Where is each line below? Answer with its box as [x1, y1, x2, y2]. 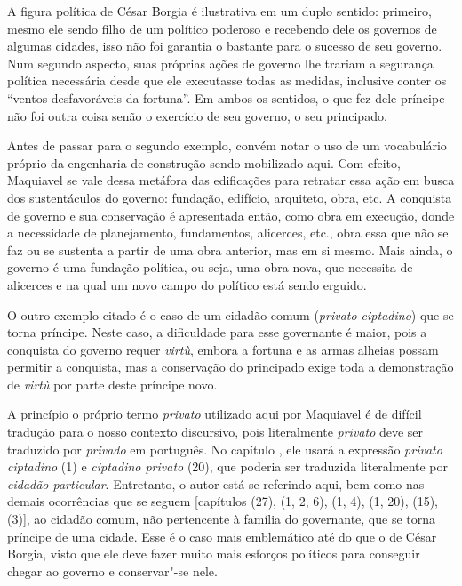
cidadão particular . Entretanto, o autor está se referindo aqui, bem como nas [7, 474, 425, 493]
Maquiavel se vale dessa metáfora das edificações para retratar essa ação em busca [7, 171, 455, 189]
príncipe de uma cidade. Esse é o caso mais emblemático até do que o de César [7, 526, 437, 545]
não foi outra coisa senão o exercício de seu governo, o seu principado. [7, 106, 387, 124]
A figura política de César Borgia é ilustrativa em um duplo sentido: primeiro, [7, 2, 432, 20]
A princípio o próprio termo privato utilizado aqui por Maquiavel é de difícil [7, 405, 422, 423]
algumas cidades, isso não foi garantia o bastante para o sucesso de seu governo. [7, 36, 442, 55]
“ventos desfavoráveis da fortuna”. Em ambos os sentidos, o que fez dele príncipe [7, 88, 445, 107]
